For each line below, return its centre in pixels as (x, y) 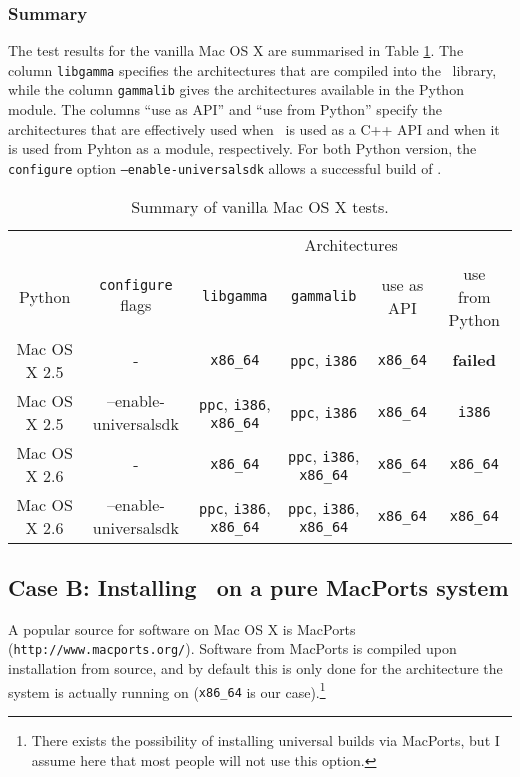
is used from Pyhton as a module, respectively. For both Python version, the (242, 148)
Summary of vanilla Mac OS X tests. (260, 206)
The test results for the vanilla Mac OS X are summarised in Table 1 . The (236, 50)
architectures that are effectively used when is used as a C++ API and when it (254, 128)
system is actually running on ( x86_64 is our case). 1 (167, 690)
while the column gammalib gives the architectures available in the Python (236, 89)
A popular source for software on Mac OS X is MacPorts (182, 628)
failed (474, 360)
